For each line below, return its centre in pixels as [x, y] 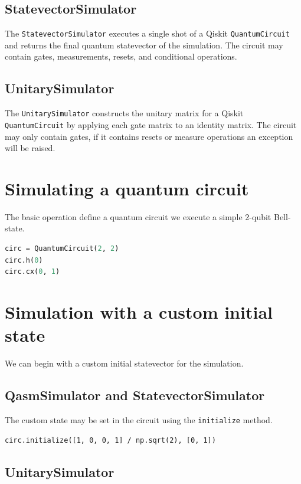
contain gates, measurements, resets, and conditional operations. [121, 56]
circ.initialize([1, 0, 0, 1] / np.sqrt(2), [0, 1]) [110, 440]
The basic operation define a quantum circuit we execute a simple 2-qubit [138, 216]
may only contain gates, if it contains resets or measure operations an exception [149, 136]
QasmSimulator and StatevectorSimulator [135, 395]
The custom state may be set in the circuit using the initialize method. [139, 419]
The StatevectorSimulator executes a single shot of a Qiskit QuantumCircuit [147, 33]
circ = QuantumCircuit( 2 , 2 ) [62, 249]
